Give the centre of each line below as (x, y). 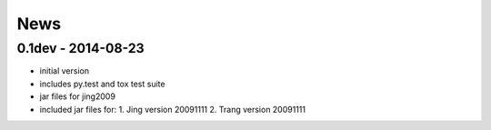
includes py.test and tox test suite (102, 84)
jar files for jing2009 (77, 96)
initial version (65, 71)
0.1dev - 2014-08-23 (80, 48)
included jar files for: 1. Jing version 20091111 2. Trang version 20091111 (173, 109)
